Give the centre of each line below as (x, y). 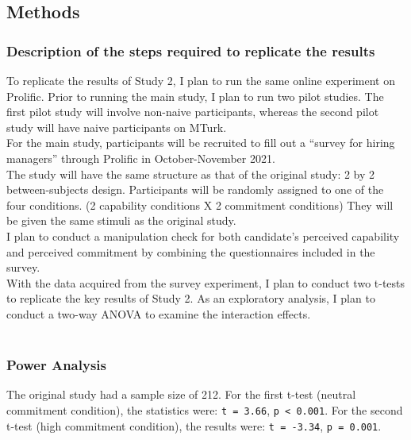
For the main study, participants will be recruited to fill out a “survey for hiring (201, 143)
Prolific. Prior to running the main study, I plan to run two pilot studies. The (195, 96)
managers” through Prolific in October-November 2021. (141, 158)
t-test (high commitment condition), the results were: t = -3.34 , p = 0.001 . (194, 425)
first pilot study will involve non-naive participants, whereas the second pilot (193, 112)
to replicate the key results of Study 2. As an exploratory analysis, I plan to (191, 298)
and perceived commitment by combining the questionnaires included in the (191, 251)
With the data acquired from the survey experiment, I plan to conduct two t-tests (206, 282)
